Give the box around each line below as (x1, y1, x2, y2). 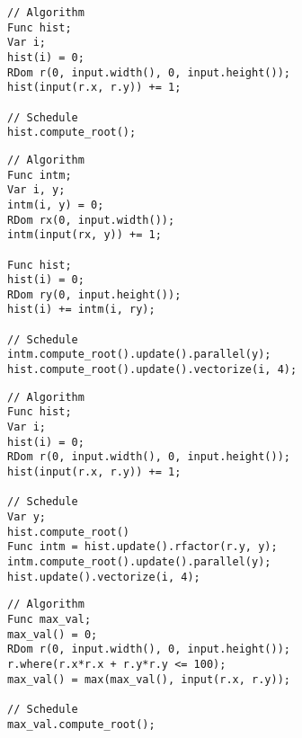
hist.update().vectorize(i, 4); (7, 570, 200, 583)
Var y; (7, 511, 46, 523)
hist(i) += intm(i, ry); (7, 303, 155, 316)
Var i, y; (7, 183, 66, 197)
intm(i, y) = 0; (7, 198, 104, 211)
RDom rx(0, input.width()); (7, 213, 175, 227)
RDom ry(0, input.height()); (7, 288, 182, 301)
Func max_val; (7, 612, 92, 626)
